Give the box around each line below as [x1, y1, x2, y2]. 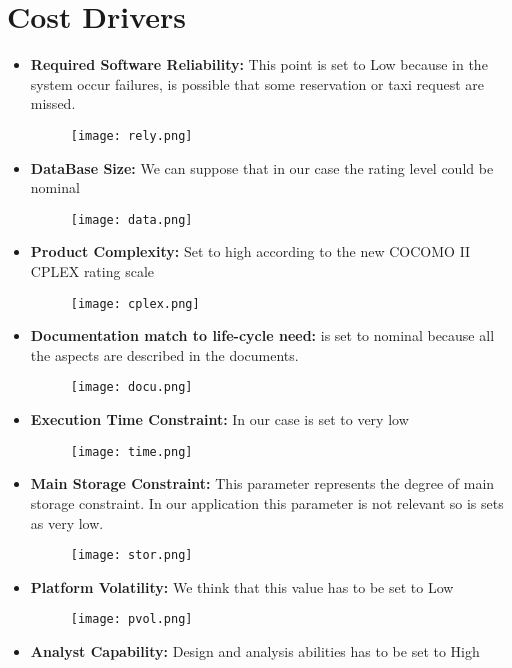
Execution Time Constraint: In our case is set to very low [30, 409, 409, 430]
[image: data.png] [70, 212, 193, 227]
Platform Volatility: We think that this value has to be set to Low [30, 576, 454, 597]
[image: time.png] [70, 444, 193, 459]
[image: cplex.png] [70, 296, 200, 311]
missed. [30, 93, 76, 114]
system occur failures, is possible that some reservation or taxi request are [30, 73, 484, 94]
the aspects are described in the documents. [30, 344, 299, 365]
